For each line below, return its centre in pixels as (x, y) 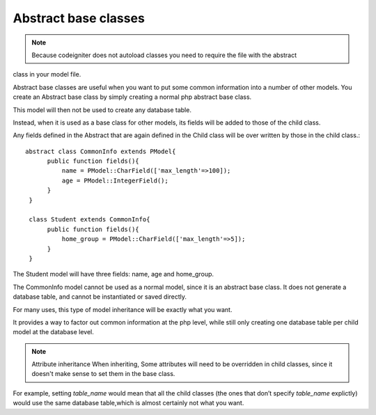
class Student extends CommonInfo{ (89, 220)
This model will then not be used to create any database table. (102, 110)
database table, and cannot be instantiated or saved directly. (100, 297)
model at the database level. (53, 332)
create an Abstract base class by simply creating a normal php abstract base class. (132, 97)
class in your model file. (47, 75)
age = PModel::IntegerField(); (115, 180)
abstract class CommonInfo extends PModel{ (101, 151)
